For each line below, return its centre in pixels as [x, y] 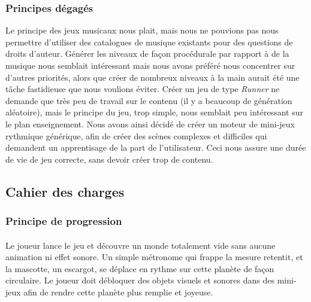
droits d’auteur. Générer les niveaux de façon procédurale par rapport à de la [147, 54]
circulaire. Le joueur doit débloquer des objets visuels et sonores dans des [140, 280]
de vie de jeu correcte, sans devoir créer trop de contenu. [109, 159]
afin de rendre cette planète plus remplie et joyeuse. [118, 292]
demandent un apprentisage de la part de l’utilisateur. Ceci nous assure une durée [156, 147]
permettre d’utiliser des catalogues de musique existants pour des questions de [149, 42]
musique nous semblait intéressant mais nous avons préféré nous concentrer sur [150, 65]
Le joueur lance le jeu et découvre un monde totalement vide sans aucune [141, 245]
